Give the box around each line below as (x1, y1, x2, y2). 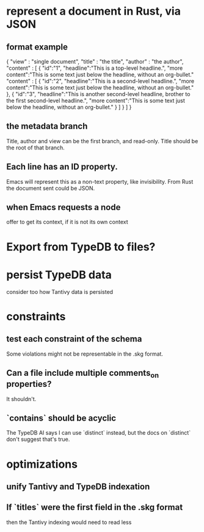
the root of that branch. (6, 144, 65, 151)
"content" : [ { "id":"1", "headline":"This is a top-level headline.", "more (6, 64, 183, 72)
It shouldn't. (6, 395, 37, 402)
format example (6, 42, 68, 52)
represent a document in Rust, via (6, 4, 181, 18)
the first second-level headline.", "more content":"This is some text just (6, 97, 185, 104)
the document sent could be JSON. (6, 184, 95, 192)
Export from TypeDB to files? (6, 240, 156, 253)
